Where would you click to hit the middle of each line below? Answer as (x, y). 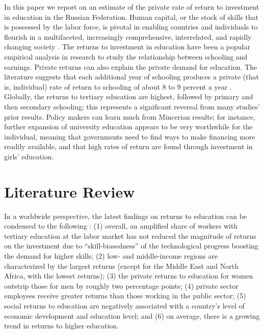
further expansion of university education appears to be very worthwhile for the (128, 127)
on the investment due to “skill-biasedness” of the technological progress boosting (131, 246)
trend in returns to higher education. (62, 326)
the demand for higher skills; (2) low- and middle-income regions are (111, 256)
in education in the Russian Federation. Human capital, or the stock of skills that (131, 17)
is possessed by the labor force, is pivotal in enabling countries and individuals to (131, 27)
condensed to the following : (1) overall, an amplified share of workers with (121, 226)
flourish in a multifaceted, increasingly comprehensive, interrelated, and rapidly (128, 36)
